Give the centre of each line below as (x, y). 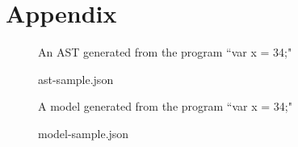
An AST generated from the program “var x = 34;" (165, 52)
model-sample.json (84, 133)
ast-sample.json (76, 79)
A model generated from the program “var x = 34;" (165, 106)
